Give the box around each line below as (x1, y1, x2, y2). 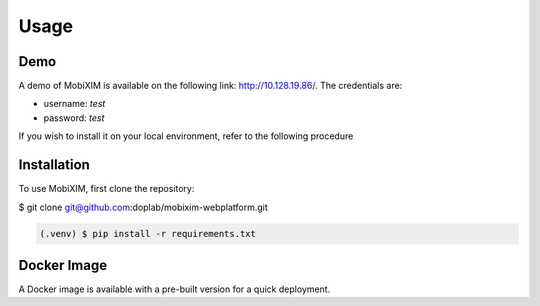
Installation (18, 156, 90, 174)
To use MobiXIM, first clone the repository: (18, 183, 195, 195)
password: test (43, 111, 105, 124)
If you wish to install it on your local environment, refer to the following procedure (18, 130, 354, 142)
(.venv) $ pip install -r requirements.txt (39, 228, 257, 239)
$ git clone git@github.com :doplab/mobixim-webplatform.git (18, 201, 269, 213)
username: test (43, 98, 106, 110)
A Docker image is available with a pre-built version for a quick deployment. (18, 283, 331, 295)
